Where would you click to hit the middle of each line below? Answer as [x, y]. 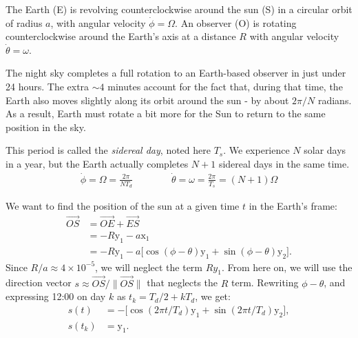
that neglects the [182, 282]
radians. [335, 100]
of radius [24, 22]
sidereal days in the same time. [284, 163]
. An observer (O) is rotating [236, 22]
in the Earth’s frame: [293, 206]
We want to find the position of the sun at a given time [123, 206]
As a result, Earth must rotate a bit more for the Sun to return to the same [166, 113]
